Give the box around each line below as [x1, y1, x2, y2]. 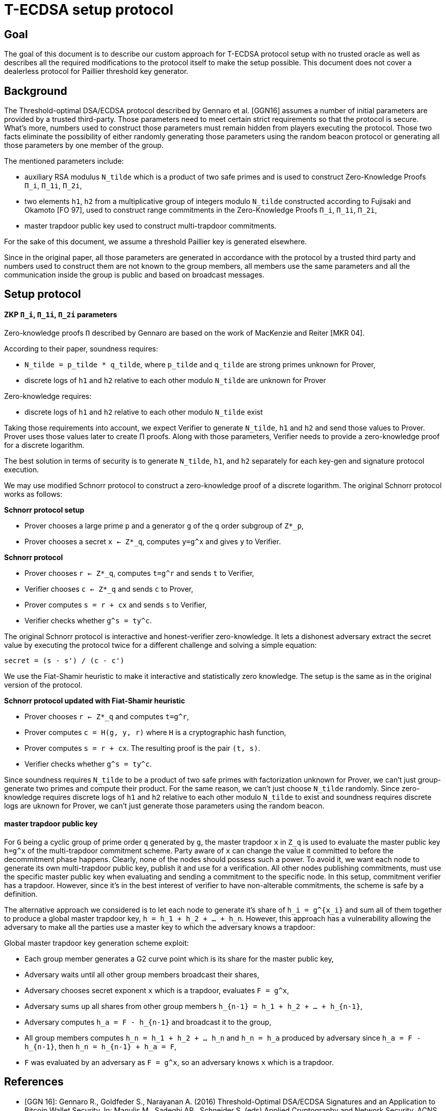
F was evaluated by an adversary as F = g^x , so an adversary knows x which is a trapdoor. [24, 1057, 334, 1067]
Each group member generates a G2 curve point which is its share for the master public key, [24, 954, 334, 963]
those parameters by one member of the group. [4, 141, 164, 150]
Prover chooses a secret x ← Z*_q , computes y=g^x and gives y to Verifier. [24, 537, 281, 546]
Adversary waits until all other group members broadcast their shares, [24, 970, 259, 979]
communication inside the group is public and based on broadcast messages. [4, 270, 265, 280]
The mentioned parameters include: [4, 157, 124, 166]
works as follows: [4, 489, 63, 498]
